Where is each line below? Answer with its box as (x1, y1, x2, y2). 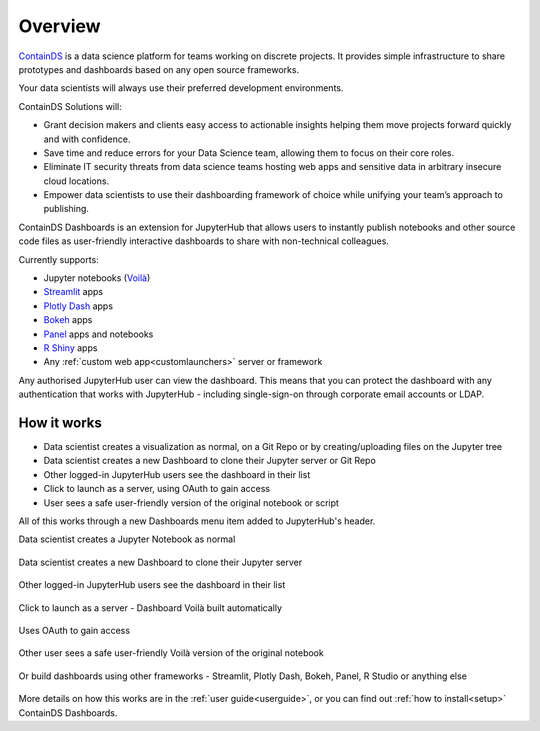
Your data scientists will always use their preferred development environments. (18, 82, 344, 94)
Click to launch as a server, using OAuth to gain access (43, 483, 271, 495)
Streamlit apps (43, 286, 104, 298)
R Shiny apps (43, 341, 98, 354)
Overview (18, 15, 101, 37)
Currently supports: (18, 253, 99, 265)
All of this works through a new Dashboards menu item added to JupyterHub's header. (18, 515, 376, 527)
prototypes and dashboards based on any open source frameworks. (18, 63, 300, 75)
